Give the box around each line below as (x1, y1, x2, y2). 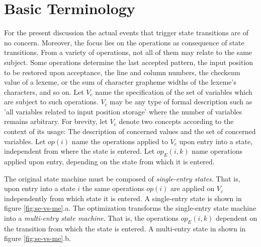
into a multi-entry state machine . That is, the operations (4, 213, 179, 223)
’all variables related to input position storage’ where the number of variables (4, 106, 242, 116)
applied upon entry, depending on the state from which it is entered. (4, 156, 215, 167)
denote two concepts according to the (119, 116, 234, 127)
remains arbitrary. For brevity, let (4, 116, 108, 127)
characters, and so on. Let (4, 86, 84, 97)
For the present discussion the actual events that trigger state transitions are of (4, 27, 248, 38)
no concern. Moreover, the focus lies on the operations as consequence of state (4, 37, 244, 47)
